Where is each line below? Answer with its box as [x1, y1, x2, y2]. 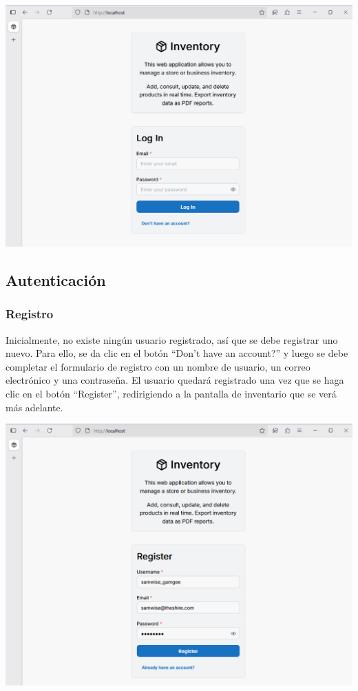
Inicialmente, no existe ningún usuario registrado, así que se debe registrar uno [6, 332, 338, 347]
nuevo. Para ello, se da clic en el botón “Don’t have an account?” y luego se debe [6, 346, 348, 360]
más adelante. [6, 400, 63, 414]
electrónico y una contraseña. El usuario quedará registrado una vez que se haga [6, 373, 344, 387]
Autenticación [6, 269, 106, 290]
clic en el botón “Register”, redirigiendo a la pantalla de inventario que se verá [6, 386, 337, 400]
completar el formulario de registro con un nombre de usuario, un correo [6, 359, 310, 373]
